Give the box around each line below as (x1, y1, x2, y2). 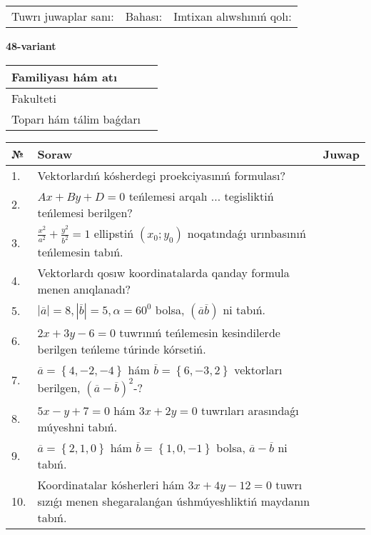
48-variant (6, 39, 56, 53)
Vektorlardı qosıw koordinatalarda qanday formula (37, 264, 290, 281)
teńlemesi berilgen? (37, 204, 133, 221)
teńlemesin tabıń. (37, 243, 123, 260)
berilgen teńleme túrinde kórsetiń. (37, 340, 206, 357)
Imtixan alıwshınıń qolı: (173, 8, 292, 24)
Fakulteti (11, 89, 56, 106)
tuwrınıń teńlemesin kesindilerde (119, 324, 280, 341)
